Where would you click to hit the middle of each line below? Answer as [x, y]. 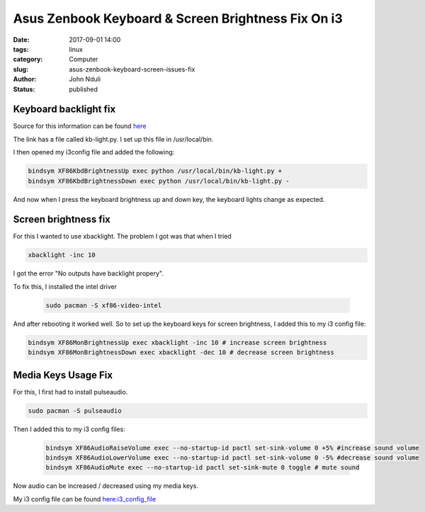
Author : [25, 79]
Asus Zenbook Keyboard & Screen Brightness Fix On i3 [178, 18]
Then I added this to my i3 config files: [69, 429]
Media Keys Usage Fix [63, 375]
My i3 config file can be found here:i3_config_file [84, 499]
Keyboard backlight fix [64, 109]
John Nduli [85, 79]
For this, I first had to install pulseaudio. [70, 392]
